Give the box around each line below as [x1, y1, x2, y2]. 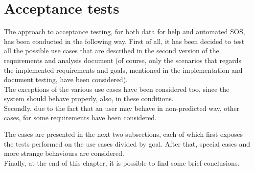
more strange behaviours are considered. [4, 148, 124, 158]
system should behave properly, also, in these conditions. [4, 93, 174, 104]
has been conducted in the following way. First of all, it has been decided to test [4, 36, 245, 46]
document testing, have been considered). [4, 74, 128, 85]
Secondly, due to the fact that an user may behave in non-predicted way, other [4, 103, 240, 113]
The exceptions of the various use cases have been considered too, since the [4, 84, 230, 94]
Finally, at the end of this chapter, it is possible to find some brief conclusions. [4, 157, 240, 168]
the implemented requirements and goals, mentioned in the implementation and [4, 64, 243, 75]
